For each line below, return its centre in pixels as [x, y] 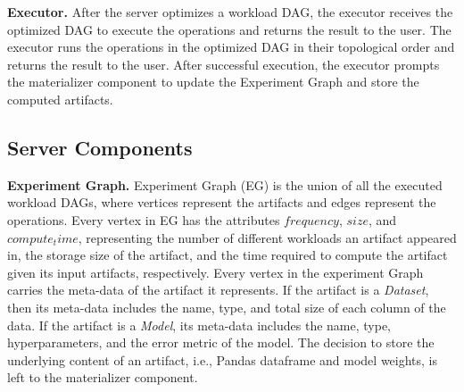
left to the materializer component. [103, 377]
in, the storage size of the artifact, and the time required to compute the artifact [228, 255]
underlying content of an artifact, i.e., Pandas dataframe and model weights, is [223, 359]
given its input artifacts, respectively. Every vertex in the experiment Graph [215, 272]
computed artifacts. [60, 99]
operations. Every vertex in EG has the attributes [144, 219]
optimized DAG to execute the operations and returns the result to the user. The [229, 29]
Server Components [100, 147]
